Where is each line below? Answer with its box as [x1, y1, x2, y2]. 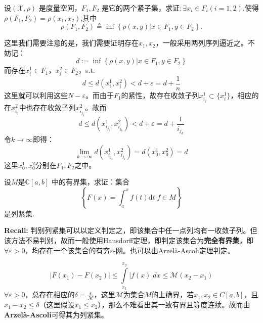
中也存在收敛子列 [19, 102, 76, 113]
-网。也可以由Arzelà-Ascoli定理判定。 [113, 245, 235, 255]
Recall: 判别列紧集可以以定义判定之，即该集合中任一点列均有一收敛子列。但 [4, 225, 257, 236]
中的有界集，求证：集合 [51, 176, 129, 187]
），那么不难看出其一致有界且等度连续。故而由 [98, 299, 250, 310]
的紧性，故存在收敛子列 [121, 89, 199, 100]
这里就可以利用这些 [4, 89, 68, 100]
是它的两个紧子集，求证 [102, 3, 180, 13]
